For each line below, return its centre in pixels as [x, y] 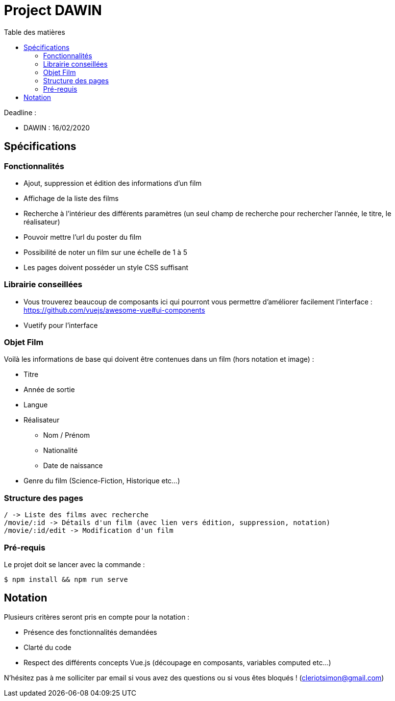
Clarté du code [48, 647]
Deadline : [20, 112]
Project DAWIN [53, 10]
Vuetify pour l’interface [61, 325]
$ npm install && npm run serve [66, 579]
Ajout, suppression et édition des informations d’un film [113, 183]
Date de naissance [73, 466]
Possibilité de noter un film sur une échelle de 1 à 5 [105, 252]
